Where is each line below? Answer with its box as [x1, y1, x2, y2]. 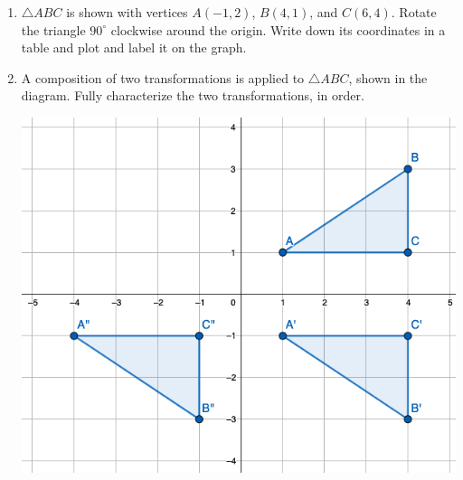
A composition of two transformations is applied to [21, 68, 305, 87]
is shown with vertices [66, 3, 188, 21]
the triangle [21, 20, 86, 39]
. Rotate [391, 3, 437, 21]
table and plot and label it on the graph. [21, 38, 247, 57]
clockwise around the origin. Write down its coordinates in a [110, 20, 446, 39]
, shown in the [348, 68, 428, 87]
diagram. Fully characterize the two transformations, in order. [21, 86, 364, 105]
